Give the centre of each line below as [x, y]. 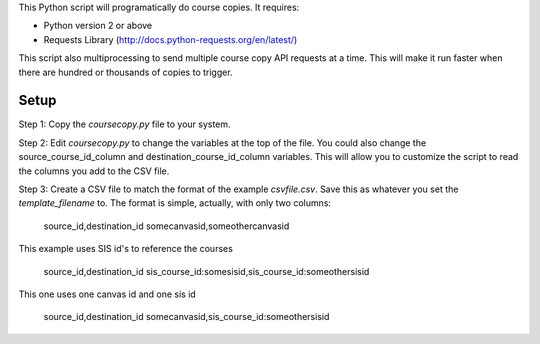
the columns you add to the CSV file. [94, 171]
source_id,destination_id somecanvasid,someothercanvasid [166, 226]
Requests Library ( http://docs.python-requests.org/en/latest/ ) [170, 39]
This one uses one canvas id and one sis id [107, 294]
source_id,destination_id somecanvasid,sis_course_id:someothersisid [186, 317]
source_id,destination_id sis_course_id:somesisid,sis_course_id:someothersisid [206, 271]
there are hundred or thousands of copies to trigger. [126, 72]
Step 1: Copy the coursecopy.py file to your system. [124, 124]
